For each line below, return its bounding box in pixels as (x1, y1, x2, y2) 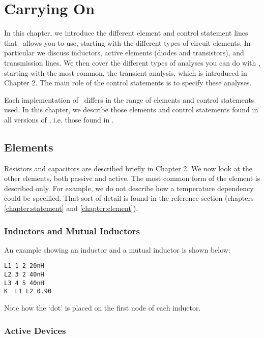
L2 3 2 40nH (4, 271, 44, 279)
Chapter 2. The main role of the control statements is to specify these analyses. (4, 77, 252, 88)
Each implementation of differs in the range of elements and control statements (4, 94, 254, 105)
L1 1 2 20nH (4, 262, 44, 270)
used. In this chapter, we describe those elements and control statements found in (4, 104, 258, 115)
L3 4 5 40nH (4, 279, 44, 287)
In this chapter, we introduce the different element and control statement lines (4, 27, 248, 38)
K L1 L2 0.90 (4, 288, 52, 295)
